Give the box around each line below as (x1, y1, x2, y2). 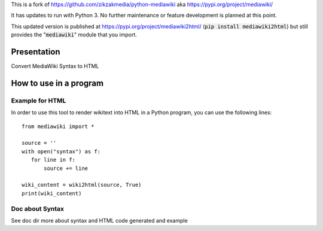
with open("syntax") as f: (22, 148, 101, 155)
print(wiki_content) (22, 190, 82, 197)
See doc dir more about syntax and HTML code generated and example (11, 217, 188, 224)
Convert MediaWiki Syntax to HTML (11, 63, 99, 70)
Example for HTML (11, 96, 66, 105)
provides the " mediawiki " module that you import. (11, 31, 138, 38)
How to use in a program (11, 78, 104, 88)
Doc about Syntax (11, 204, 65, 212)
